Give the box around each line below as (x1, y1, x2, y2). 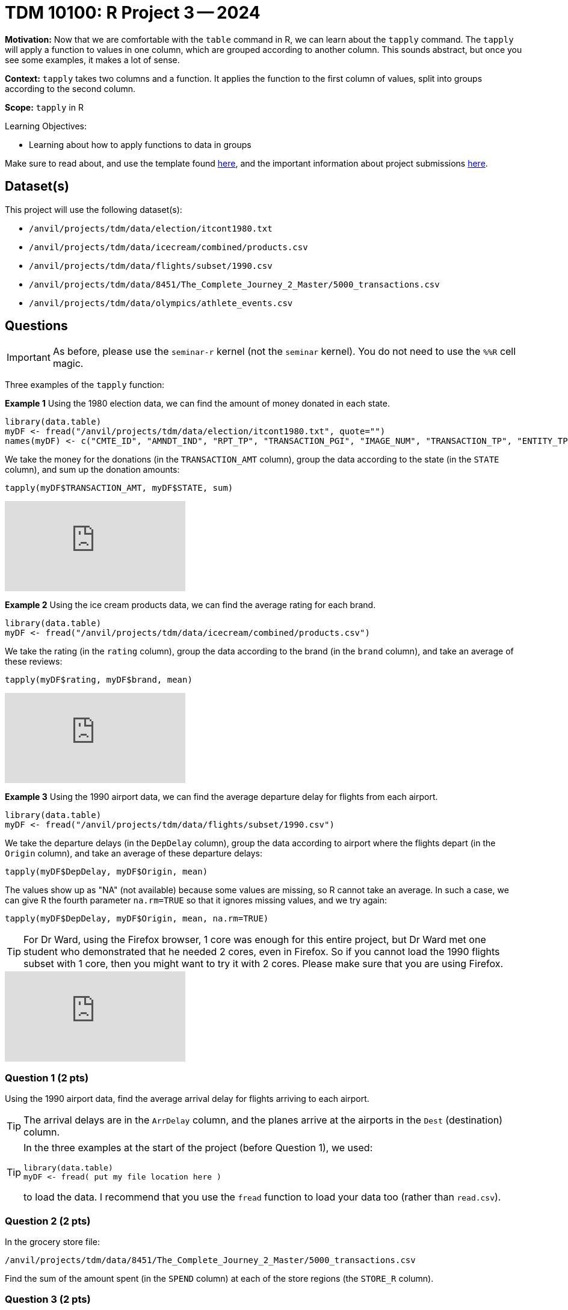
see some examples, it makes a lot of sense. (5, 54, 180, 65)
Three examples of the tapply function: (5, 380, 165, 390)
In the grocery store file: (5, 1236, 100, 1247)
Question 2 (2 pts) (5, 1214, 91, 1227)
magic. (52, 357, 84, 370)
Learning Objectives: (5, 120, 87, 131)
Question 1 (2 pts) (5, 1071, 89, 1084)
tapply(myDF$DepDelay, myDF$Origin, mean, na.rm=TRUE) (5, 914, 269, 924)
